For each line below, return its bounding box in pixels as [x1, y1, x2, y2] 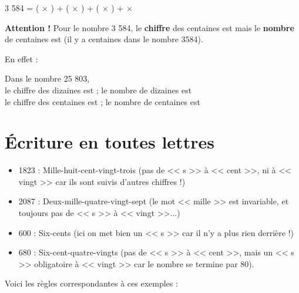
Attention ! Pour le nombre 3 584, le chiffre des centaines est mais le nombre [5, 21, 294, 33]
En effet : [5, 52, 38, 65]
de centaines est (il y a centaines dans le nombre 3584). [5, 33, 203, 45]
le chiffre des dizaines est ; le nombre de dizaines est [5, 83, 192, 96]
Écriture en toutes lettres [5, 130, 214, 154]
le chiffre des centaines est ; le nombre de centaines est [5, 95, 200, 107]
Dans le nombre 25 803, [5, 72, 90, 85]
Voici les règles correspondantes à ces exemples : [5, 277, 178, 289]
